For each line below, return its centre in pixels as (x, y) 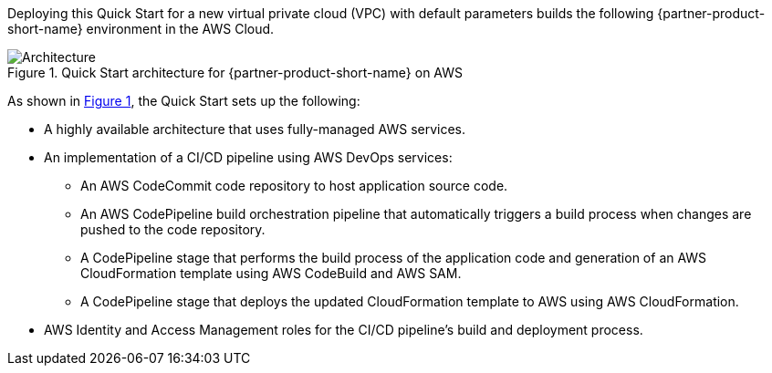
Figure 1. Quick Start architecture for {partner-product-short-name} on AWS (235, 73)
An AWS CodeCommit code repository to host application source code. (294, 186)
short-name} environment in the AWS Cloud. (141, 29)
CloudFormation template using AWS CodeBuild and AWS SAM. (271, 273)
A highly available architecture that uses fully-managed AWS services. (255, 129)
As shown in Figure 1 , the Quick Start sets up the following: (184, 101)
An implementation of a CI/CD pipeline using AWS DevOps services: (248, 157)
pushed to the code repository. (173, 229)
